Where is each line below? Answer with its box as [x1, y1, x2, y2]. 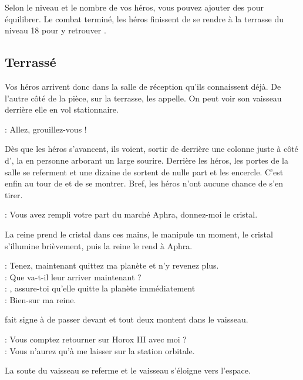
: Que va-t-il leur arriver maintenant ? [5, 270, 142, 283]
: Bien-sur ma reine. [5, 293, 76, 306]
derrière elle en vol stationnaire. [5, 103, 119, 116]
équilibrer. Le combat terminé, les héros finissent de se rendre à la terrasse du [5, 12, 284, 25]
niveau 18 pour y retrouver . [5, 24, 106, 36]
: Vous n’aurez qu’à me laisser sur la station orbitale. [5, 344, 195, 357]
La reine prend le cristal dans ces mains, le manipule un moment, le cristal [5, 228, 273, 240]
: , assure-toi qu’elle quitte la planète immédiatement [5, 282, 196, 294]
